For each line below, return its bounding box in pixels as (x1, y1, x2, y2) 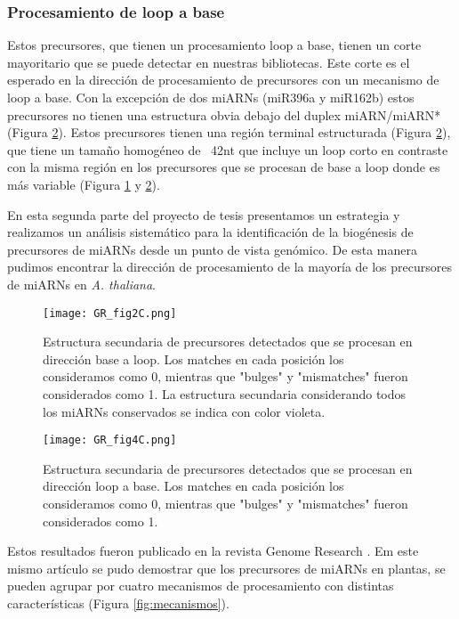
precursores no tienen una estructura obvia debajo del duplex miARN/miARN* (7, 105, 441, 124)
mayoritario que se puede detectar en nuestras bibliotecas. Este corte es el (7, 53, 410, 71)
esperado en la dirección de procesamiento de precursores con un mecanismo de (7, 70, 439, 89)
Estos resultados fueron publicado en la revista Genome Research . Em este (7, 542, 419, 560)
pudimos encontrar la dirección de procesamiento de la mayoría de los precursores (7, 257, 452, 276)
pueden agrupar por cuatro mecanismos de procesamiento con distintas (7, 576, 394, 595)
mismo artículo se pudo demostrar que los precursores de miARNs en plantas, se (7, 558, 446, 577)
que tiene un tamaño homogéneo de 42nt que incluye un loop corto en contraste (7, 140, 448, 159)
